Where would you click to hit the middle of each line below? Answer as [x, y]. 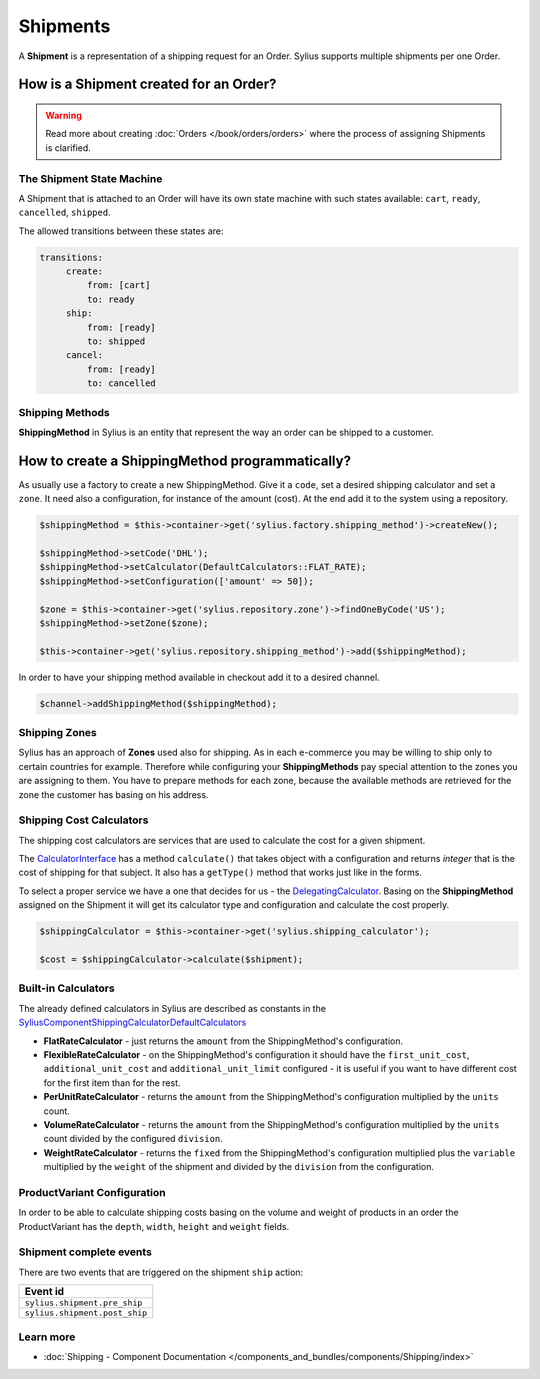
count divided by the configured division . [133, 1139]
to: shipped [116, 341]
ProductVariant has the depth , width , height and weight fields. [154, 1226]
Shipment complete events [85, 1252]
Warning [63, 115]
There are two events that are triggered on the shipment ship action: [161, 1272]
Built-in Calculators [66, 988]
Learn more [47, 1337]
